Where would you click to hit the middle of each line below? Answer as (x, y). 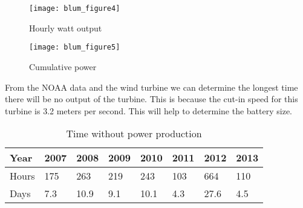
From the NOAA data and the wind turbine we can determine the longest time (151, 87)
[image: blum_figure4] (75, 8)
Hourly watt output (66, 28)
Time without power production (134, 134)
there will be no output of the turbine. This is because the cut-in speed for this (151, 99)
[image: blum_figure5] (75, 47)
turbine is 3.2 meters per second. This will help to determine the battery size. (148, 110)
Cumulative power (63, 66)
